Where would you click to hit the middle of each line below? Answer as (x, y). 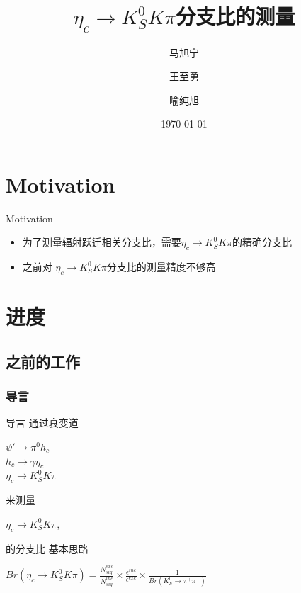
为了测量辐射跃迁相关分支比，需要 (102, 242)
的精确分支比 (262, 242)
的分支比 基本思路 (47, 548)
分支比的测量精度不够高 (161, 267)
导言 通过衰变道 (42, 423)
